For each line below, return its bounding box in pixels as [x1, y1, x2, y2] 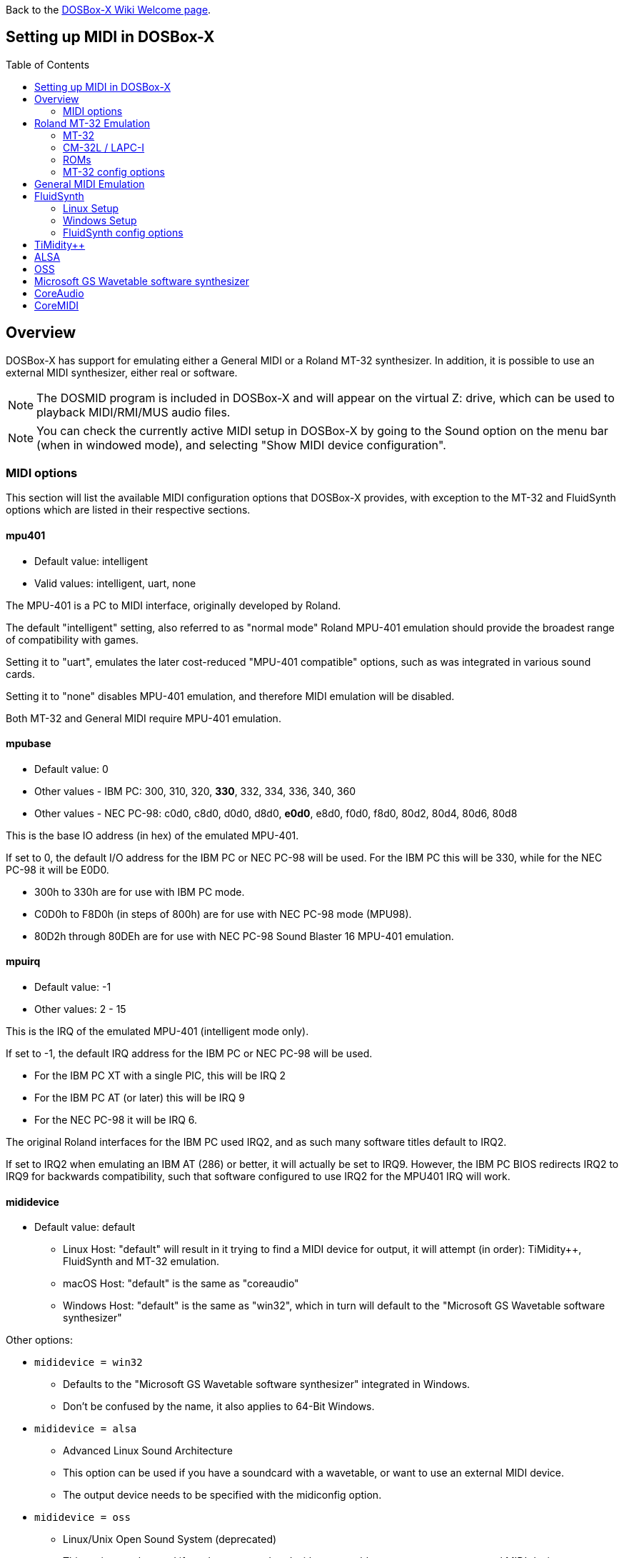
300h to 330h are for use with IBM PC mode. [34, 885, 245, 898]
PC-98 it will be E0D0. [6, 863, 109, 876]
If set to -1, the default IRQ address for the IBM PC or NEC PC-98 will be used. [6, 1047, 373, 1060]
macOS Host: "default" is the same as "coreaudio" [63, 1277, 299, 1290]
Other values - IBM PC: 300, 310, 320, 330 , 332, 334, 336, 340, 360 [34, 784, 356, 797]
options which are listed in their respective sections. [6, 504, 251, 516]
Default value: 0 [34, 762, 109, 775]
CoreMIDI [34, 299, 79, 311]
